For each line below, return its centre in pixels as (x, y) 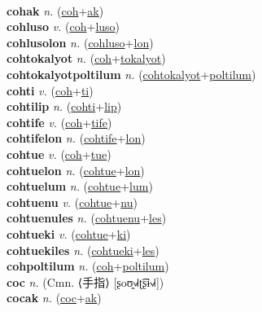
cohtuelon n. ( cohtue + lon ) (76, 170)
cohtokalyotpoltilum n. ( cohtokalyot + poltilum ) (131, 74)
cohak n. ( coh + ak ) (55, 10)
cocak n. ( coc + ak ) (54, 298)
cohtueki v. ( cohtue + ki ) (69, 233)
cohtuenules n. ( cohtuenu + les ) (87, 218)
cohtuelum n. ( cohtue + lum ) (80, 186)
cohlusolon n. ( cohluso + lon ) (80, 42)
